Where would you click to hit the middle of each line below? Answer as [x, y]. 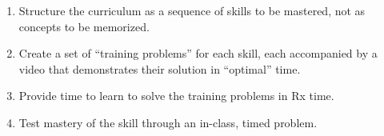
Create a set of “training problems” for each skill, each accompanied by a [198, 53]
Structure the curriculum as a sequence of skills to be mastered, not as [192, 10]
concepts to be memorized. [84, 26]
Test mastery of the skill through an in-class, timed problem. [168, 122]
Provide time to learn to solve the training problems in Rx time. [176, 96]
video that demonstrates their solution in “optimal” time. [160, 68]
